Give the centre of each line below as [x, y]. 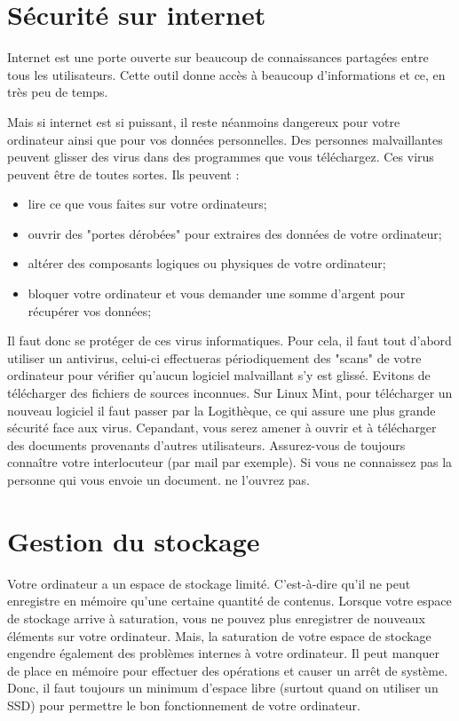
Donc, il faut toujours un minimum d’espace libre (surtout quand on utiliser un [223, 688]
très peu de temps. [58, 92]
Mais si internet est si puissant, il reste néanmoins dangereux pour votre [204, 121]
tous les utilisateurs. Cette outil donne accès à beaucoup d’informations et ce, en [226, 74]
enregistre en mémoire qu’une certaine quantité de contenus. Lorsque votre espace [229, 601]
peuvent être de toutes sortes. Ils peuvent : [123, 174]
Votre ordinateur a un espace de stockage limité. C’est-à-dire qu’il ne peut [209, 583]
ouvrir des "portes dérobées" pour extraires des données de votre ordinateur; [235, 233]
